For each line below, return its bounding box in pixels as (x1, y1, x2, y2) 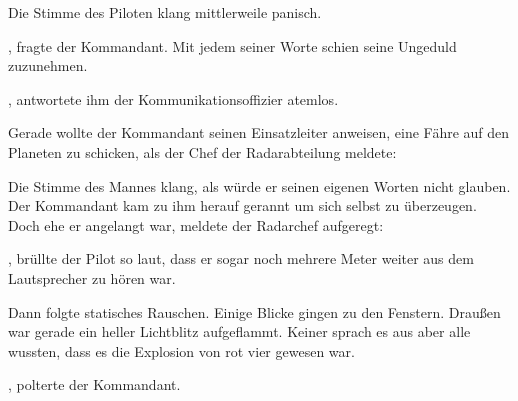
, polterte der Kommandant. (8, 374, 181, 395)
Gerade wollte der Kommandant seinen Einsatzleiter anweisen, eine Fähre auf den (8, 122, 510, 143)
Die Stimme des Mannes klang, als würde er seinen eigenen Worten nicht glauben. (8, 175, 511, 196)
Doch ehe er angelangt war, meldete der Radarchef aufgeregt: (8, 214, 384, 235)
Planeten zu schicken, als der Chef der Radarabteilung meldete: (8, 141, 397, 162)
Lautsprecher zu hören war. (8, 267, 176, 288)
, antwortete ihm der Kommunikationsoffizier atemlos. (8, 88, 339, 109)
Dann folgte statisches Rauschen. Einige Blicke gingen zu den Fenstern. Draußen (8, 301, 501, 322)
